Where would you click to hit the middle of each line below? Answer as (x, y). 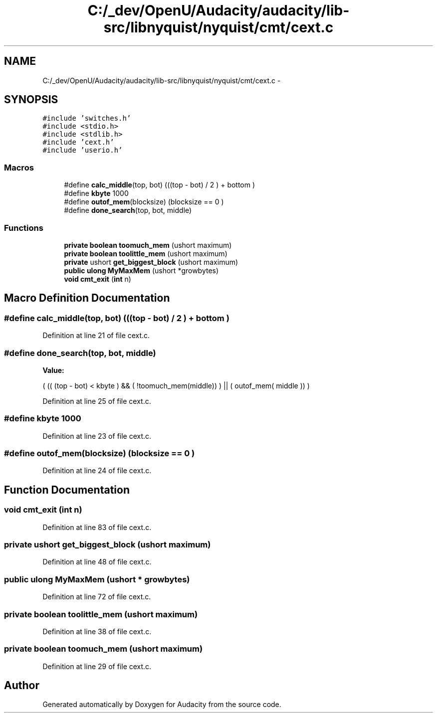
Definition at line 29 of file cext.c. (97, 666)
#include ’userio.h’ (83, 150)
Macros (19, 167)
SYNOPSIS (31, 100)
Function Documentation (67, 490)
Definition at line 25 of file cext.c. (97, 401)
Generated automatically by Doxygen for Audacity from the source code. (162, 705)
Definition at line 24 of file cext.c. (97, 471)
